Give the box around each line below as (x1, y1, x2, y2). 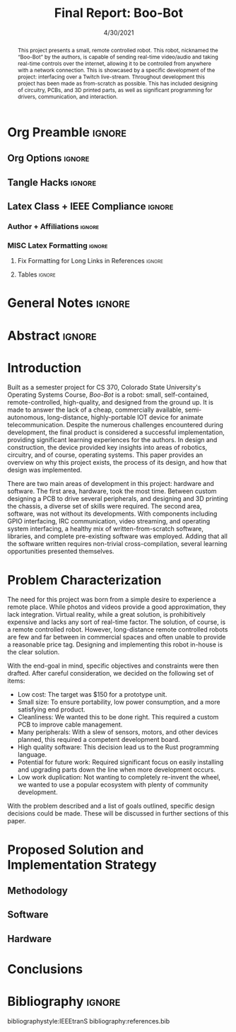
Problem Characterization (7, 572, 162, 588)
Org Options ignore (7, 152, 90, 164)
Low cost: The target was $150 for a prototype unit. (17, 690, 167, 699)
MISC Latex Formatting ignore (7, 240, 108, 250)
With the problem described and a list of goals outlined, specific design (7, 801, 216, 811)
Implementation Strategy (7, 857, 157, 873)
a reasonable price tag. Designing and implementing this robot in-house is (7, 640, 223, 649)
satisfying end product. (17, 705, 86, 714)
